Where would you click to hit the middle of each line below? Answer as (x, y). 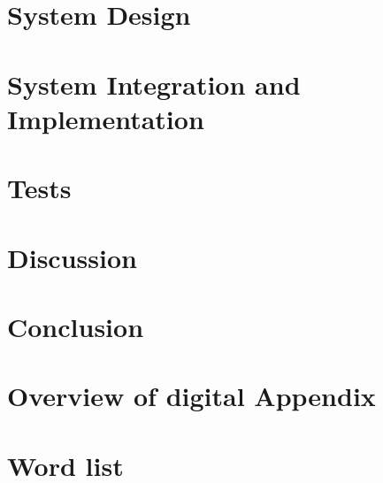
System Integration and (154, 84)
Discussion (72, 257)
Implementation (106, 118)
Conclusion (76, 326)
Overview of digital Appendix (191, 396)
